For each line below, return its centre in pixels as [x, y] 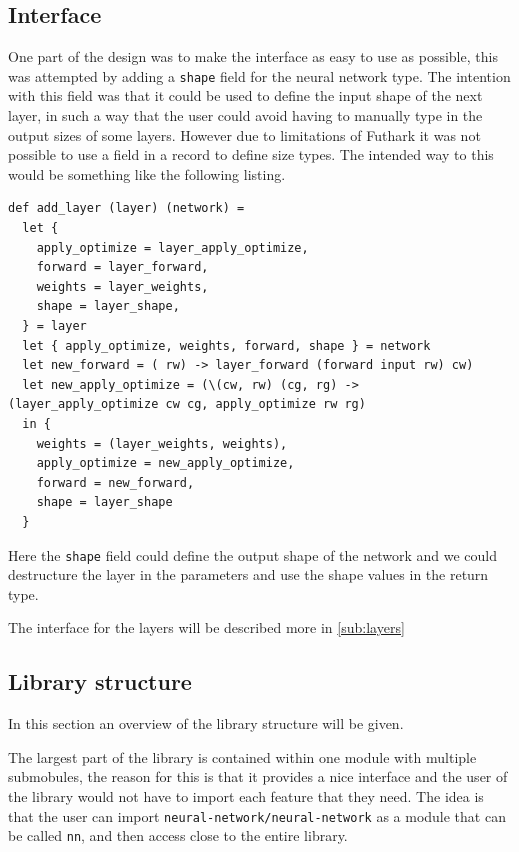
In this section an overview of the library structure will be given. [206, 723]
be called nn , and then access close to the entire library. [178, 835]
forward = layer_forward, [122, 267]
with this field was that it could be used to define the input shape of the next [245, 95]
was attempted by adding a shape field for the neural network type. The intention [259, 75]
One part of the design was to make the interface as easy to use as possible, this [253, 56]
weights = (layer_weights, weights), [162, 443]
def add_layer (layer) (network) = [126, 208]
